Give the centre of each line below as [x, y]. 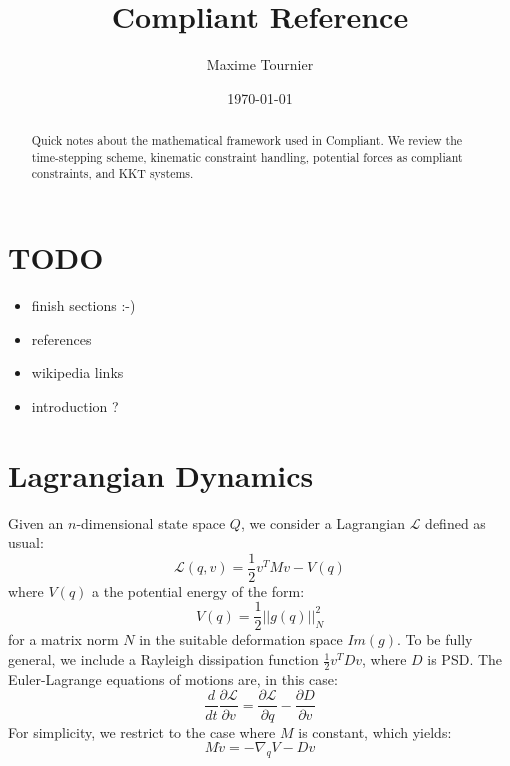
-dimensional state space [151, 522]
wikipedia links [77, 372]
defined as [455, 522]
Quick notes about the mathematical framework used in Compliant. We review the [247, 140]
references [61, 338]
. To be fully [435, 639]
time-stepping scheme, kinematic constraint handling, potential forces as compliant [247, 156]
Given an [36, 522]
